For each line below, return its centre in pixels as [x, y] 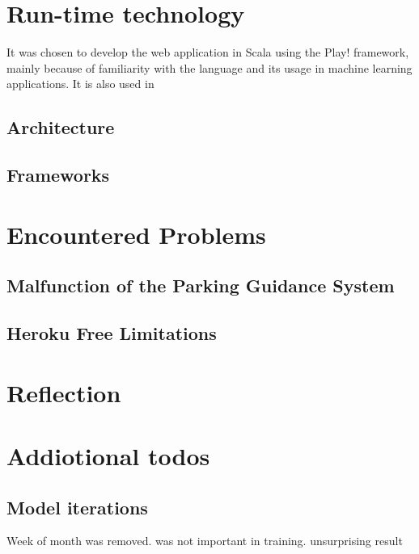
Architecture [61, 127]
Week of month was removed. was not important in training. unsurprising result [205, 541]
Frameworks [58, 175]
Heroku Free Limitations [112, 333]
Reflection [64, 392]
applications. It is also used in [80, 84]
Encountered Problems [136, 234]
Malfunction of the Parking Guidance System [201, 285]
